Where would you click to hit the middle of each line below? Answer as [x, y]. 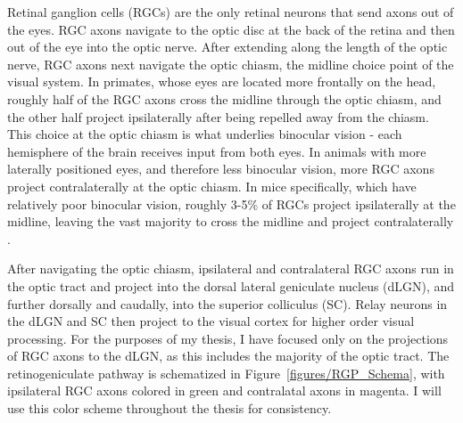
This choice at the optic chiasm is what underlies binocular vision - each [205, 134]
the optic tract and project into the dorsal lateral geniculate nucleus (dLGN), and [231, 285]
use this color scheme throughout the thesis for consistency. [169, 408]
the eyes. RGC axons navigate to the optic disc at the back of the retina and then [231, 29]
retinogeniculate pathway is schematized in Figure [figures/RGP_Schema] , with [226, 373]
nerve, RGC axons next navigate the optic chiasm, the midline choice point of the [231, 64]
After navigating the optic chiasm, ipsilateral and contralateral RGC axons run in [231, 268]
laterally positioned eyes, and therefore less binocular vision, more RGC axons [221, 169]
